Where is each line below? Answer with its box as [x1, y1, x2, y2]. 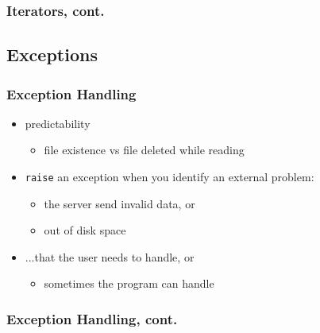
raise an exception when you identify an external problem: [25, 168, 314, 185]
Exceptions [6, 42, 98, 67]
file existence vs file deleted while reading [44, 141, 245, 158]
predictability [25, 114, 91, 131]
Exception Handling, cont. [6, 308, 178, 328]
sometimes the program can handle [44, 275, 214, 292]
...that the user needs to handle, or [25, 248, 195, 265]
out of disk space [44, 222, 126, 238]
